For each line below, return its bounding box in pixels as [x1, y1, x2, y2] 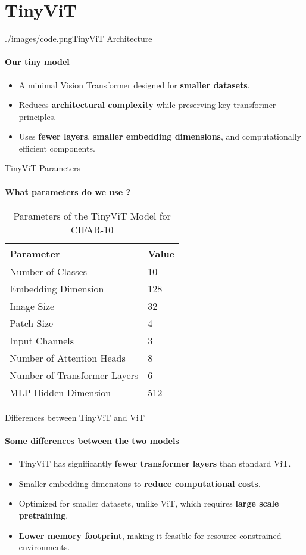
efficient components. [18, 141, 95, 154]
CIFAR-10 [71, 222, 114, 236]
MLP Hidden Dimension [10, 385, 111, 399]
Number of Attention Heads [10, 350, 126, 365]
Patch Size [10, 316, 54, 330]
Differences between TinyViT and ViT [5, 411, 145, 423]
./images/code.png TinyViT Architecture [5, 32, 152, 45]
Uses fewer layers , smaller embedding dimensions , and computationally [18, 130, 301, 143]
